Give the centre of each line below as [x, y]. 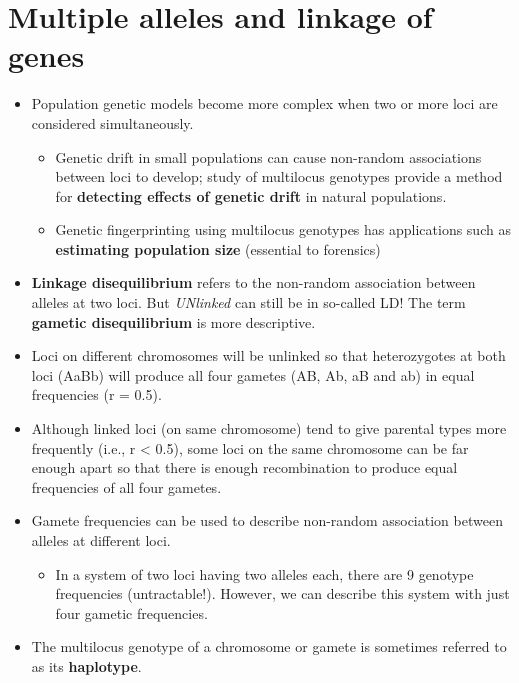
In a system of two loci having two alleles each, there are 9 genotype [264, 573]
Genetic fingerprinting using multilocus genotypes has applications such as [283, 229]
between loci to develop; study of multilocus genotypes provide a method [279, 176]
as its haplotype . [86, 665]
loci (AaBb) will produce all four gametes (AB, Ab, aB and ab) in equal [253, 374]
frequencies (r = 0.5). [96, 394]
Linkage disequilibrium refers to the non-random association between [253, 282]
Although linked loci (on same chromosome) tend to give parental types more [269, 428]
